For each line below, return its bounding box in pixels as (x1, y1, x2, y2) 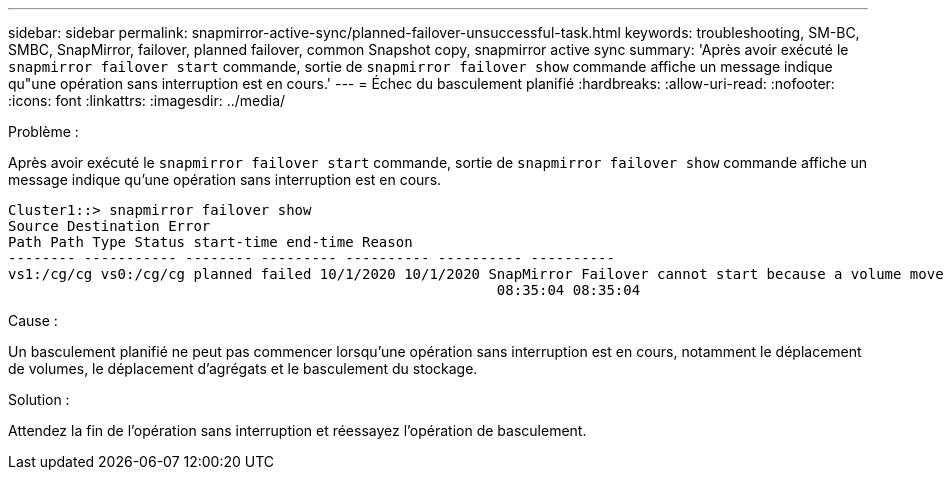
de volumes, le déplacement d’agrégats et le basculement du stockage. (8, 360, 478, 377)
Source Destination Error (8, 218, 211, 234)
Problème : (8, 123, 79, 140)
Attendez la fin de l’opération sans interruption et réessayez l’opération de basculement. (8, 422, 587, 439)
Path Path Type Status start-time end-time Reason (8, 234, 413, 250)
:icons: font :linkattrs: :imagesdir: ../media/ (8, 92, 286, 109)
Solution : (8, 391, 70, 408)
